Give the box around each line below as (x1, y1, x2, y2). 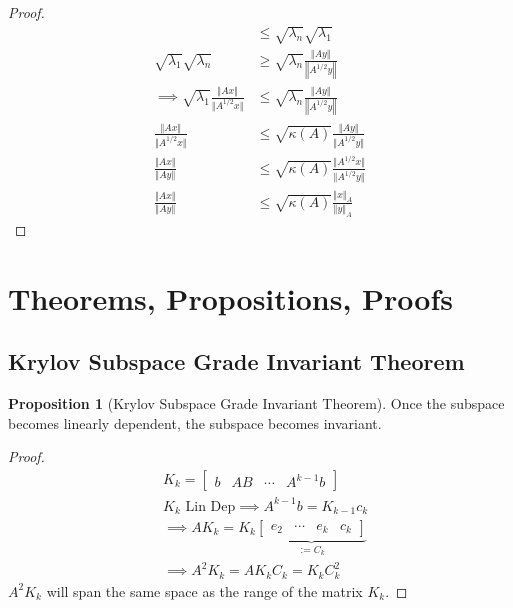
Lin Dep (185, 499, 236, 514)
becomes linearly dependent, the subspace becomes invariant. (8, 412, 382, 433)
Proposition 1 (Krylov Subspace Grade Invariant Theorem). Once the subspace (8, 393, 505, 414)
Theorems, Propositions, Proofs (8, 277, 454, 318)
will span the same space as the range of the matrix (46, 580, 363, 601)
